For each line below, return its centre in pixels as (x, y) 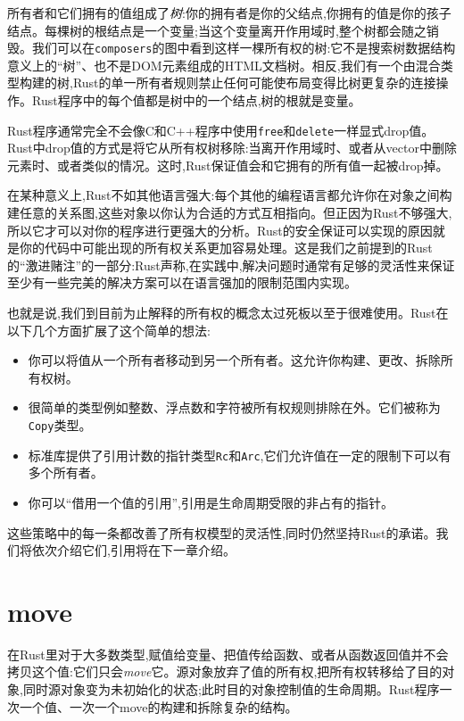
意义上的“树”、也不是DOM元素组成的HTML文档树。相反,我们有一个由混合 (224, 65)
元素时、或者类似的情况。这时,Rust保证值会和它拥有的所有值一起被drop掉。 (228, 165)
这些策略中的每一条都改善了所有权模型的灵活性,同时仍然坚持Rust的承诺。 (222, 532)
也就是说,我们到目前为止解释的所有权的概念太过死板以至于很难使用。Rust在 (228, 313)
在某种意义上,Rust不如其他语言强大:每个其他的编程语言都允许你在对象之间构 (230, 195)
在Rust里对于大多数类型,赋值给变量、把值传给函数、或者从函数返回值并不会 (228, 654)
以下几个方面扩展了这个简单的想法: (109, 330)
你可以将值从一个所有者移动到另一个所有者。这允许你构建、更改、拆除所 (240, 360)
